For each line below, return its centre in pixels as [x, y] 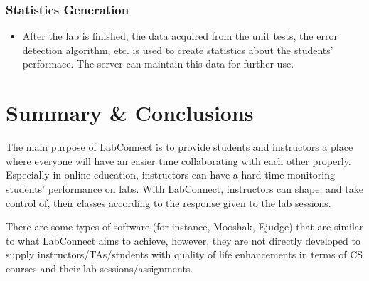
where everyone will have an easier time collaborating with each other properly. [178, 160]
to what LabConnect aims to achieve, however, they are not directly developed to [183, 240]
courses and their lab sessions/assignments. [100, 268]
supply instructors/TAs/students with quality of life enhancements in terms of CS [184, 254]
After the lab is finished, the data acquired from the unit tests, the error [180, 36]
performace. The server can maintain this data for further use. [158, 64]
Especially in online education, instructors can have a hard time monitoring [171, 175]
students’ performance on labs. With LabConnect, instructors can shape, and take [184, 188]
